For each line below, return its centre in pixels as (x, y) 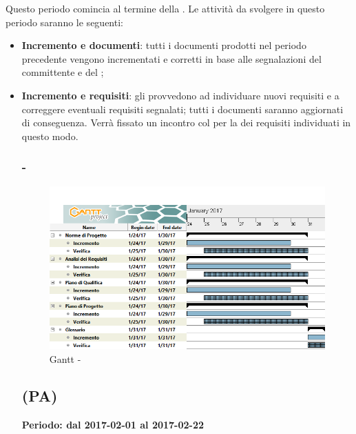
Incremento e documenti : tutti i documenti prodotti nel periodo (164, 45)
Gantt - (65, 358)
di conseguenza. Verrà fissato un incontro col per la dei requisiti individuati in (186, 122)
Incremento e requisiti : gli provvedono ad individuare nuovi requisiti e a (180, 95)
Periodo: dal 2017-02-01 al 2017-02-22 (113, 425)
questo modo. (50, 136)
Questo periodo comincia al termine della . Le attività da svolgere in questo (165, 8)
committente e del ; (63, 72)
